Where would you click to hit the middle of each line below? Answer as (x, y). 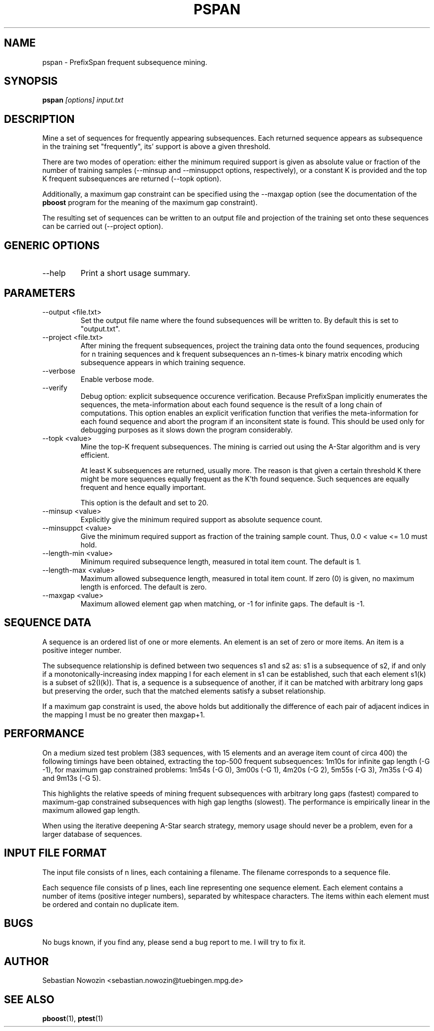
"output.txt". (100, 328)
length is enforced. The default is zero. (144, 587)
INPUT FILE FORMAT (55, 853)
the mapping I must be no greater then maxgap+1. (124, 714)
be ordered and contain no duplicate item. (110, 904)
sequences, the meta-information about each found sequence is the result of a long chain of (231, 404)
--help (54, 273)
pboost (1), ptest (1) (73, 1019)
